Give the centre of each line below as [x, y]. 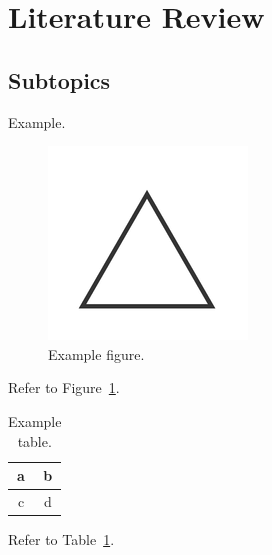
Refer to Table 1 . [61, 539]
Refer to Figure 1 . [64, 387]
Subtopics [59, 79]
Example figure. [96, 353]
